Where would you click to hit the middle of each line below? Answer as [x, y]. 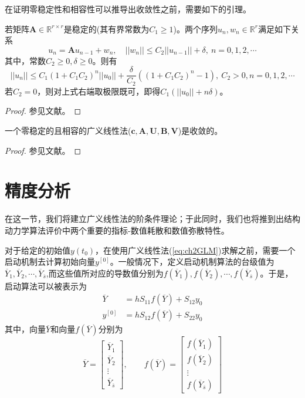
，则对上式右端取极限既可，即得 [99, 91]
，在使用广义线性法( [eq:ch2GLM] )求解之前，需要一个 [195, 250]
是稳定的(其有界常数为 [106, 28]
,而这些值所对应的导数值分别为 [105, 273]
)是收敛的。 [200, 131]
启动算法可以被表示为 [46, 286]
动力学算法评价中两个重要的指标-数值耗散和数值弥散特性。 [117, 230]
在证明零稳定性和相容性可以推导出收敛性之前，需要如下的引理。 [128, 9]
